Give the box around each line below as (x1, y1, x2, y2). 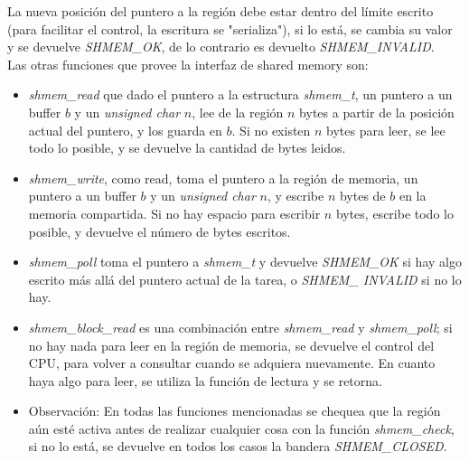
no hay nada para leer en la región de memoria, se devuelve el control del (28, 335, 435, 354)
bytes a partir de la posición (299, 102, 455, 121)
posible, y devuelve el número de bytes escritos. (28, 221, 291, 240)
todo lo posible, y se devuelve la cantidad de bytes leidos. (28, 138, 346, 157)
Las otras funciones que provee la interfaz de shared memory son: (7, 54, 369, 73)
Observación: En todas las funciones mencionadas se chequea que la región (28, 401, 441, 420)
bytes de (339, 186, 386, 205)
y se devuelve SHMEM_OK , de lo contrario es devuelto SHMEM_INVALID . (7, 37, 435, 56)
